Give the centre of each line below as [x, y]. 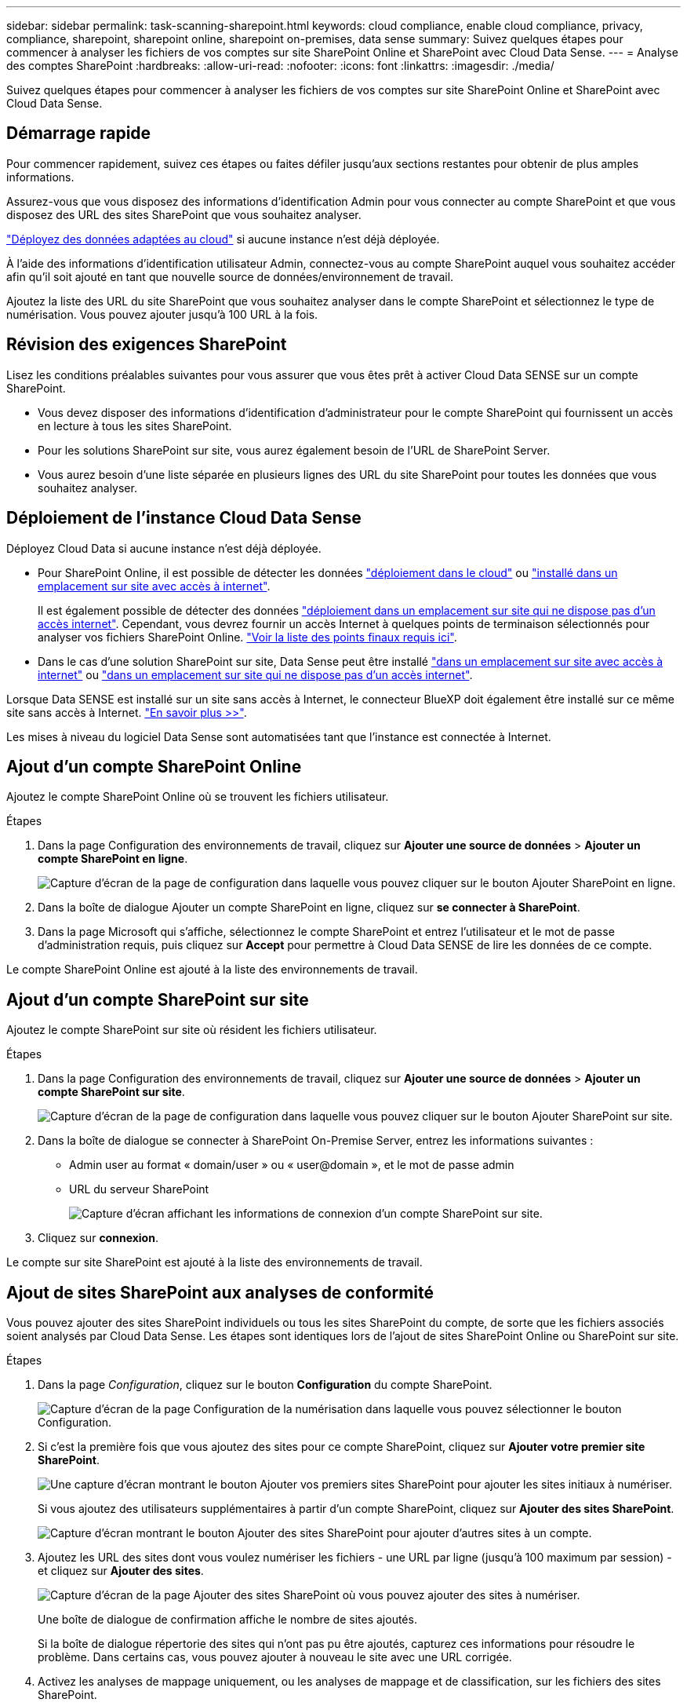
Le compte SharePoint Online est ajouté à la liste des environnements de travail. [212, 970]
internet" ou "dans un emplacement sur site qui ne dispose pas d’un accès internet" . [255, 674]
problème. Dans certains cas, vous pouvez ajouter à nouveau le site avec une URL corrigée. [275, 1657]
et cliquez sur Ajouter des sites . [121, 1571]
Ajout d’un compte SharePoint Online [154, 766]
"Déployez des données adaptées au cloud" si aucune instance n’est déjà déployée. [223, 239]
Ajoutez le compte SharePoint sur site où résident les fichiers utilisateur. [192, 1030]
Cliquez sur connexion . [98, 1238]
